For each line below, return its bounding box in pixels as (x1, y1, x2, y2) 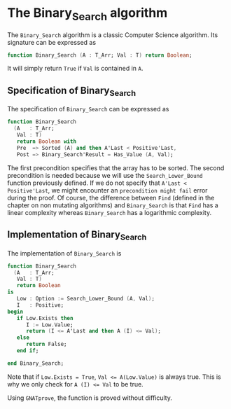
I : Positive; (16, 301, 64, 309)
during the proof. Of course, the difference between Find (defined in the (7, 193, 215, 202)
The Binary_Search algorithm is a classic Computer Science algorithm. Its (7, 30, 218, 39)
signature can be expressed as (7, 38, 97, 46)
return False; (25, 341, 68, 348)
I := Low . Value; (25, 321, 73, 328)
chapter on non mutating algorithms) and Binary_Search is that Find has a (7, 201, 218, 209)
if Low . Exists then (16, 314, 73, 321)
